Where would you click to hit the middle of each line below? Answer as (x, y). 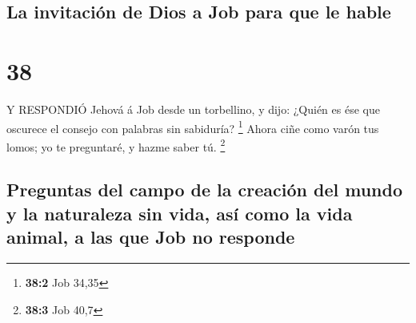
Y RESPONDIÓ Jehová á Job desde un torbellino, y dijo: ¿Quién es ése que (193, 109)
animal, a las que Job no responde (151, 237)
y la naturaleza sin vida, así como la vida (180, 213)
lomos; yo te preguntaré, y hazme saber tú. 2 (116, 145)
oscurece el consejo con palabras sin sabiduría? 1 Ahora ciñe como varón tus (193, 127)
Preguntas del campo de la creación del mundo (204, 190)
